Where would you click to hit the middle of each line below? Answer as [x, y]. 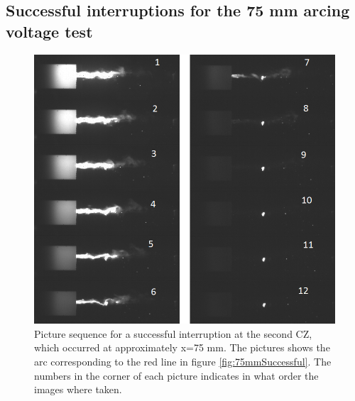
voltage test [49, 31]
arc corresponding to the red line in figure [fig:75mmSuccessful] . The [183, 362]
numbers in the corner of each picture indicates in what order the [176, 375]
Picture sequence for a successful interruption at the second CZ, [173, 333]
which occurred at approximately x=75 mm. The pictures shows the [182, 347]
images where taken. [78, 389]
